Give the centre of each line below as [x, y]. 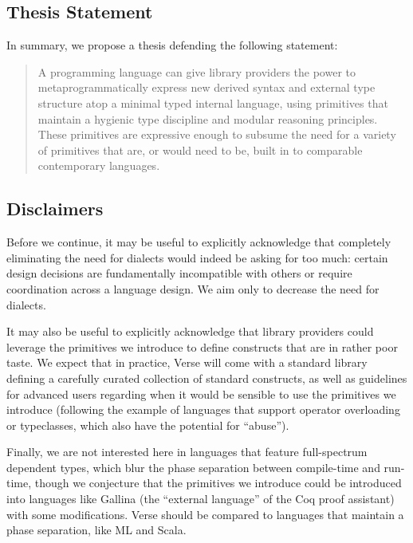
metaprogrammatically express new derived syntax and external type [206, 87]
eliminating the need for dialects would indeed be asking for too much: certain [197, 257]
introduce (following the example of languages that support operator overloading [203, 409]
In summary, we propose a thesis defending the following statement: [172, 45]
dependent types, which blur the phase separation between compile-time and [193, 467]
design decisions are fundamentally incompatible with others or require [179, 273]
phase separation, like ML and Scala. [96, 530]
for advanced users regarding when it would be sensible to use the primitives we [201, 393]
